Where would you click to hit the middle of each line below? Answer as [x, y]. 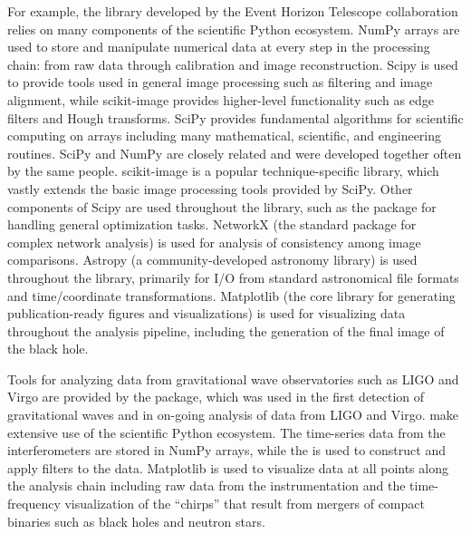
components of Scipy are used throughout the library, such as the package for [222, 206]
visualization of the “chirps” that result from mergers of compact [245, 504]
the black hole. [48, 349]
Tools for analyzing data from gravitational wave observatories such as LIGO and [233, 379]
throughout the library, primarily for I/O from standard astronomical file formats [233, 277]
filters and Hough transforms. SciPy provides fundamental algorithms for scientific [235, 117]
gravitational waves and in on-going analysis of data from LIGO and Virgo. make [233, 415]
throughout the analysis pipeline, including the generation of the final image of [226, 330]
